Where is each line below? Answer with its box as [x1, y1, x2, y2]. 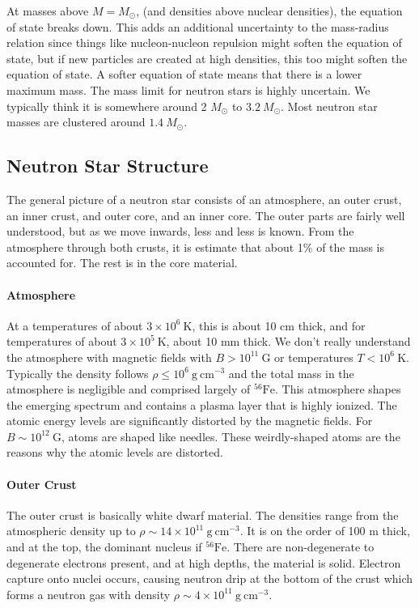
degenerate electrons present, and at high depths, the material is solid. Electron [6, 554, 401, 571]
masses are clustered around [6, 113, 146, 130]
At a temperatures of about [6, 317, 143, 334]
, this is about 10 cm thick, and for [192, 317, 366, 334]
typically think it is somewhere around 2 [6, 97, 207, 114]
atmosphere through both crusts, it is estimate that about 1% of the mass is [6, 238, 384, 255]
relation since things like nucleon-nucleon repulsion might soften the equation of [6, 34, 402, 51]
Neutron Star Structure [6, 153, 209, 178]
